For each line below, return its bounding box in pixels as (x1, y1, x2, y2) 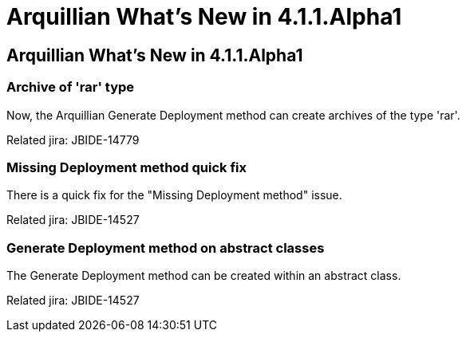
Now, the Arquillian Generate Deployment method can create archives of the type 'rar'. (6, 108, 460, 122)
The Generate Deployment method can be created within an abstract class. (6, 269, 401, 283)
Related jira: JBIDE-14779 (6, 132, 140, 147)
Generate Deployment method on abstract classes (6, 239, 325, 256)
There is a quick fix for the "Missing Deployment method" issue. (6, 188, 342, 202)
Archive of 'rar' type (6, 79, 135, 96)
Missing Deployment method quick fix (6, 159, 247, 175)
